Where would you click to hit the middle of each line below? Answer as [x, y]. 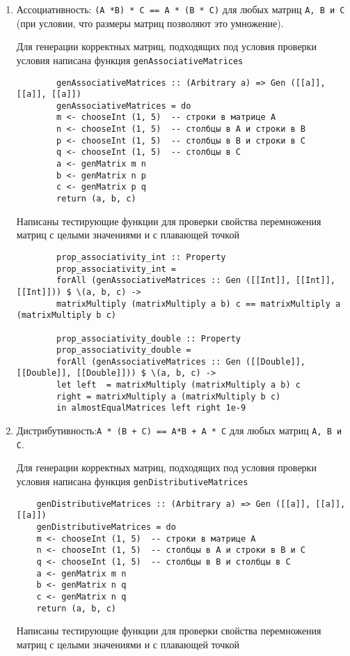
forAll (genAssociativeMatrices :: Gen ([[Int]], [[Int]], [196, 281]
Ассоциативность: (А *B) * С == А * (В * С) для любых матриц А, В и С [181, 9]
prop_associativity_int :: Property [141, 257]
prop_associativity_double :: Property [149, 338]
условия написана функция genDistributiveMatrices [132, 481]
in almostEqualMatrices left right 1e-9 [151, 408]
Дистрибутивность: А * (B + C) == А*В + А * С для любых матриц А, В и [179, 430]
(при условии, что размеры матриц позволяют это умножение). [150, 23]
